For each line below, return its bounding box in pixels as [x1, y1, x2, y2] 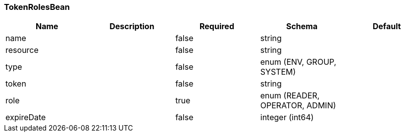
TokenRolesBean [4, 2, 70, 12]
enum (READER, [260, 91, 320, 101]
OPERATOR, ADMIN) [260, 100, 336, 111]
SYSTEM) [260, 67, 296, 77]
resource [5, 45, 39, 55]
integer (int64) [260, 112, 314, 123]
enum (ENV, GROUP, [260, 57, 337, 67]
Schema [286, 21, 318, 32]
